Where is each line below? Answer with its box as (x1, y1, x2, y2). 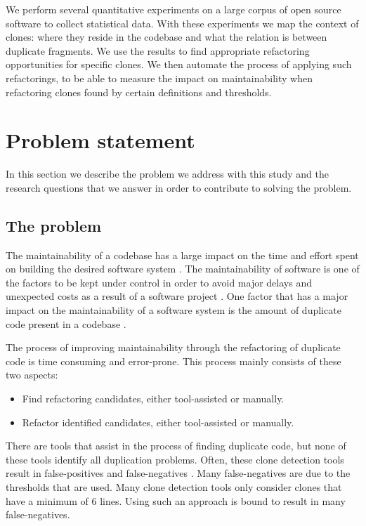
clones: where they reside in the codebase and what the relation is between (6, 29, 327, 44)
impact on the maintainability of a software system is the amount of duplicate (6, 303, 341, 317)
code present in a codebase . (6, 316, 126, 331)
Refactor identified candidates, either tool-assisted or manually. (22, 414, 294, 429)
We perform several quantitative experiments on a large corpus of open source (6, 2, 341, 16)
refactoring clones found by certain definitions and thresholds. (6, 84, 272, 99)
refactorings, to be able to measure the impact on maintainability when (6, 70, 313, 85)
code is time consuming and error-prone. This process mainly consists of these (6, 353, 341, 368)
